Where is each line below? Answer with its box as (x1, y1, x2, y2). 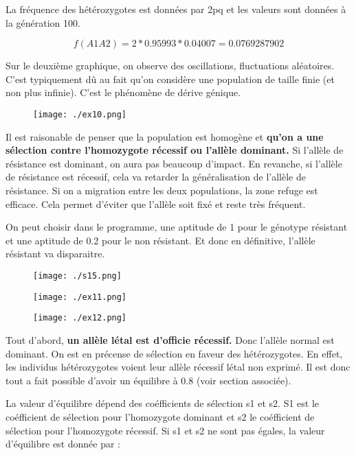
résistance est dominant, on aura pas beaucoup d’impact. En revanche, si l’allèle (5, 156, 342, 170)
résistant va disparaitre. (5, 246, 105, 261)
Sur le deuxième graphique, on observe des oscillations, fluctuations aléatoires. (5, 58, 335, 73)
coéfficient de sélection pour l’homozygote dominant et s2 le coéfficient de (5, 409, 315, 423)
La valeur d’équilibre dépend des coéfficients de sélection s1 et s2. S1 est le (5, 396, 320, 410)
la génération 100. (5, 15, 80, 30)
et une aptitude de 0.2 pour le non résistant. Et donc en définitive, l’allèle (5, 233, 315, 247)
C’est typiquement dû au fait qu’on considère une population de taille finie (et (5, 71, 335, 86)
